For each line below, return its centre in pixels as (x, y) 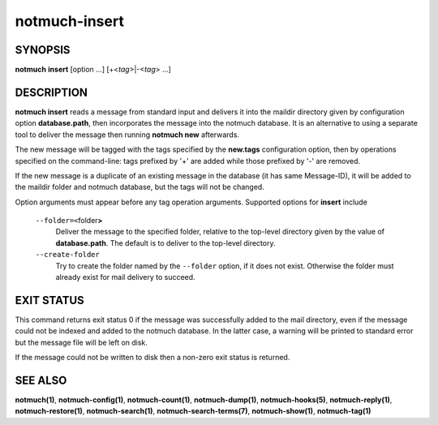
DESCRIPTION (52, 92)
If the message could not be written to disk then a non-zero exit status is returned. (152, 358)
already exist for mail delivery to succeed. (125, 277)
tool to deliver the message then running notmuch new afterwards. (127, 135)
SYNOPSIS (43, 50)
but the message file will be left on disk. (81, 342)
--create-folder (68, 255)
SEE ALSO (41, 380)
